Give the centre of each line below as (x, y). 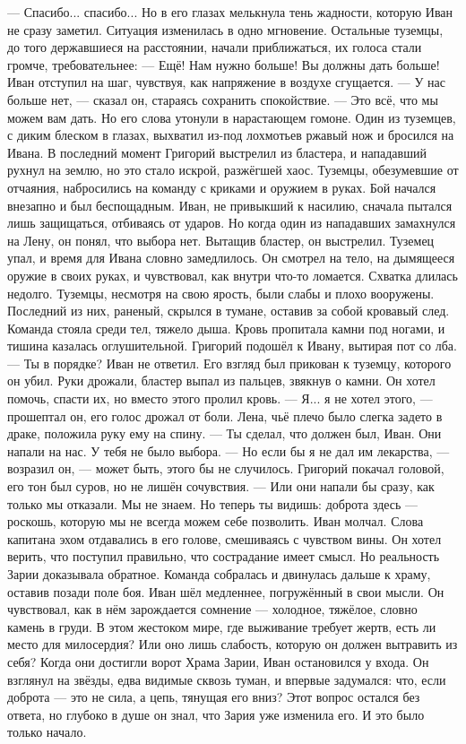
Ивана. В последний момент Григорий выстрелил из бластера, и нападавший (217, 152)
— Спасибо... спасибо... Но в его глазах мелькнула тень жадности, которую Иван (230, 12)
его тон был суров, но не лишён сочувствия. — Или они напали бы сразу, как (221, 486)
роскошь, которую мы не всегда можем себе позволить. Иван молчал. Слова (216, 521)
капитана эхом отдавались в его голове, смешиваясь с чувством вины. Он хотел (224, 538)
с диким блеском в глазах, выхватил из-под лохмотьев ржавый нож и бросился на (231, 135)
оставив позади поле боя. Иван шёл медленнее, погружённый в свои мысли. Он (226, 591)
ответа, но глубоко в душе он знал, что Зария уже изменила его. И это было (216, 714)
